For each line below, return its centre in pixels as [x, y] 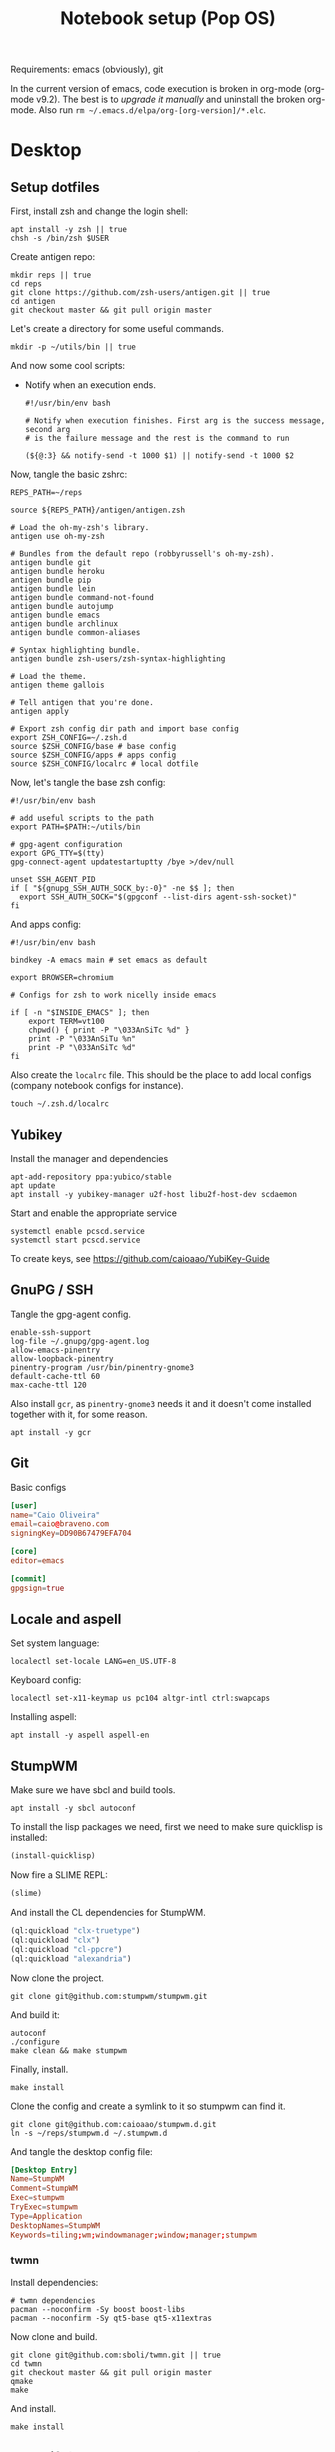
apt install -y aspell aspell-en [80, 1735]
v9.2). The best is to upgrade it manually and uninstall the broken [171, 99]
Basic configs [38, 1487]
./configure [35, 2042]
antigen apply [40, 712]
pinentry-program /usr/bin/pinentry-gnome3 [102, 1367]
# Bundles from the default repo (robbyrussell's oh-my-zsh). [142, 554]
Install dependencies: [54, 2282]
